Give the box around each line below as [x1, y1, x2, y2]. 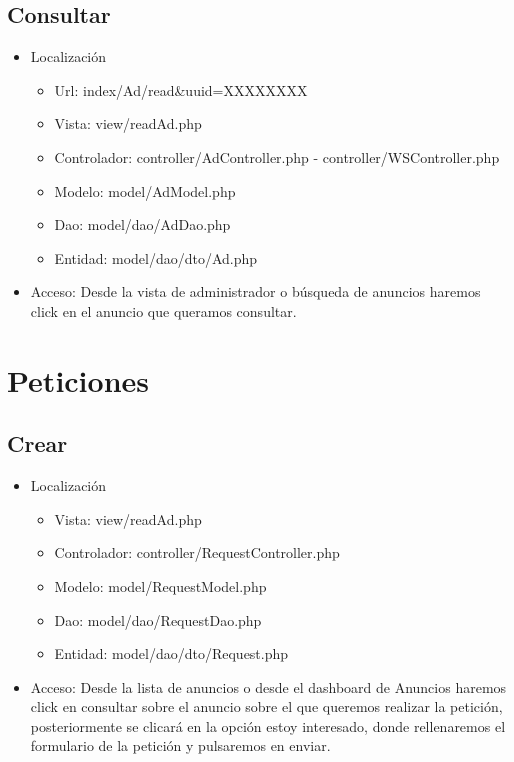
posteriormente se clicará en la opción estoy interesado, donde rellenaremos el [30, 715, 506, 736]
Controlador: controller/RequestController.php [54, 542, 340, 563]
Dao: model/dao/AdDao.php [54, 214, 231, 235]
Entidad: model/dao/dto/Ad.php [54, 247, 258, 268]
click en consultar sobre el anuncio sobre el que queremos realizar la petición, [30, 696, 503, 717]
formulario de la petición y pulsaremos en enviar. [30, 735, 331, 756]
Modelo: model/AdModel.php [54, 180, 236, 201]
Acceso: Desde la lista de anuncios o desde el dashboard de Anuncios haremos [30, 676, 507, 697]
